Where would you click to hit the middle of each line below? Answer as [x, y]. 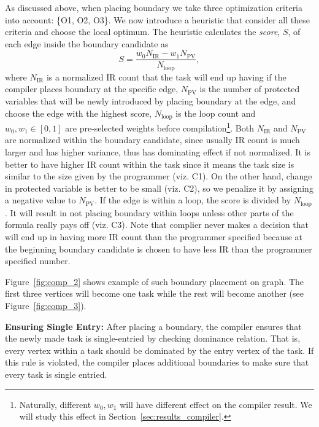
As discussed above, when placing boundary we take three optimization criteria [154, 7]
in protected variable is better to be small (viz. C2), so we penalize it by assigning [159, 188]
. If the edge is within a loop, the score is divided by [193, 200]
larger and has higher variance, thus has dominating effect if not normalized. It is [158, 151]
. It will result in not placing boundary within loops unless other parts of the [149, 212]
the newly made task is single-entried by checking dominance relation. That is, [153, 338]
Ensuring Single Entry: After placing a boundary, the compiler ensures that [153, 326]
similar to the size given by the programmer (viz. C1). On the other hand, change [159, 176]
